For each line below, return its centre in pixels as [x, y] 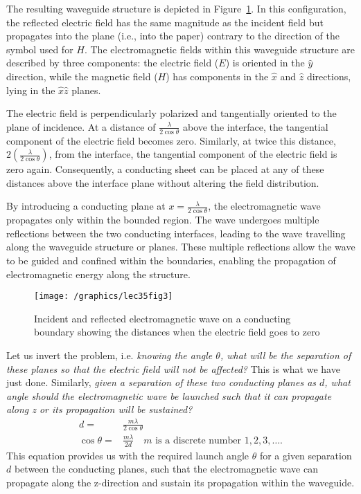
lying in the [31, 90]
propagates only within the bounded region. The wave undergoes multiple [163, 220]
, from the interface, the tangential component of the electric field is [193, 154]
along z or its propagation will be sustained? [99, 409]
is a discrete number [199, 440]
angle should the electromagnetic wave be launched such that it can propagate [169, 395]
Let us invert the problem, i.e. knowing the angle [109, 355]
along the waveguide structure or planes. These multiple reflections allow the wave [181, 247]
